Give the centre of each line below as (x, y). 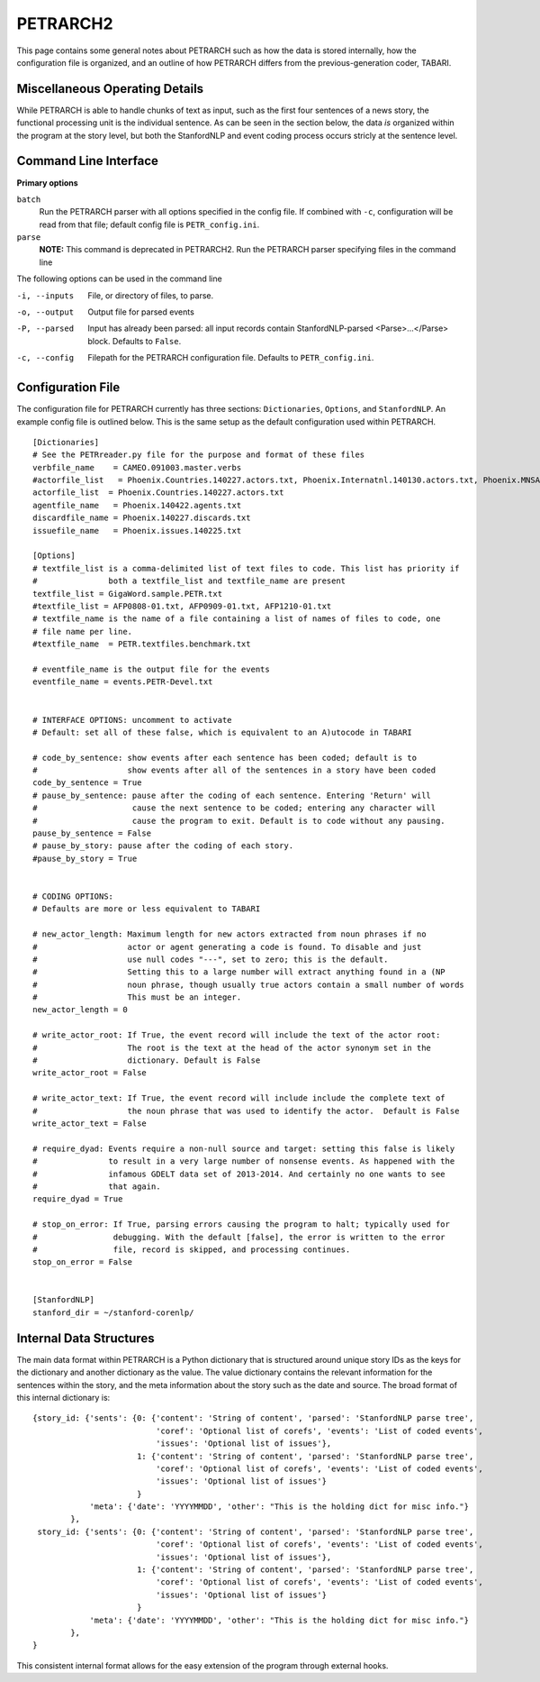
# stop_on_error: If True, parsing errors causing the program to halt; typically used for (241, 1225)
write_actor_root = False (90, 1073)
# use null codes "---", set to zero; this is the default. (211, 959)
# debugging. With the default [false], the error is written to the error (239, 1237)
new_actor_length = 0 (80, 1010)
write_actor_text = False (90, 1124)
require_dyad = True (78, 1199)
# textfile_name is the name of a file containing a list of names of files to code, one (237, 619)
